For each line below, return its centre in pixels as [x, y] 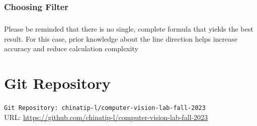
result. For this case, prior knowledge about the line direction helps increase [121, 38]
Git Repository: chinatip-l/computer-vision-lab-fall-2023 [105, 108]
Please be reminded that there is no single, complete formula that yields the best [129, 29]
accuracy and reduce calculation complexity [71, 48]
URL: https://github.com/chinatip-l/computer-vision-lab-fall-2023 [106, 117]
